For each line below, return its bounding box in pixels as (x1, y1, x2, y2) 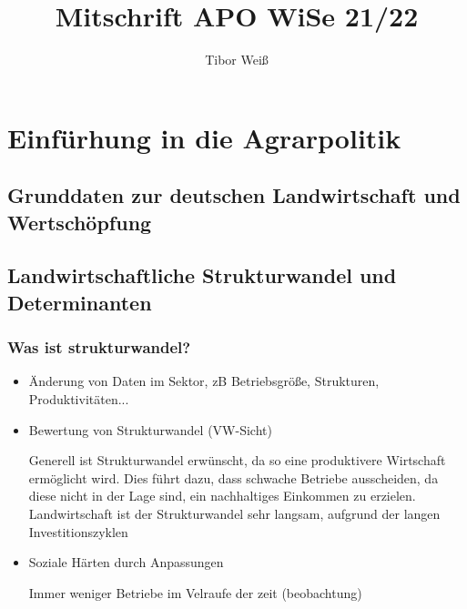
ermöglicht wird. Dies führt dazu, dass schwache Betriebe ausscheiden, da (28, 468, 439, 487)
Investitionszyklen (28, 522, 128, 541)
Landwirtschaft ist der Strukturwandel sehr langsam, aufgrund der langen (28, 504, 441, 523)
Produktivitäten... (28, 390, 129, 409)
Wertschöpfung (7, 208, 152, 236)
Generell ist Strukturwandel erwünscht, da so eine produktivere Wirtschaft (28, 451, 446, 470)
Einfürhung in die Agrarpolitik (7, 118, 401, 156)
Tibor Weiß (205, 50, 269, 69)
